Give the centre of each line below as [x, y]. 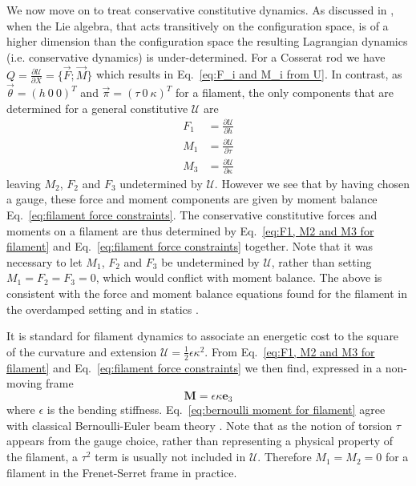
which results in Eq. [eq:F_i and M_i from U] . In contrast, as [249, 74]
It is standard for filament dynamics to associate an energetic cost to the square [203, 336]
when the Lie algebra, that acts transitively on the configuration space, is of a [198, 25]
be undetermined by [210, 261]
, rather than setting [321, 261]
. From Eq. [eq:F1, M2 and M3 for [290, 351]
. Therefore [285, 457]
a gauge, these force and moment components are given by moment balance [192, 199]
